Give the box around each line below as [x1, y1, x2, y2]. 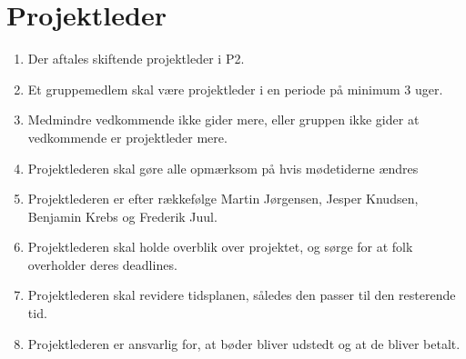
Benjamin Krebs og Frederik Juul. [27, 206, 218, 225]
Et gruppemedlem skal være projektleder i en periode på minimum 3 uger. [27, 79, 443, 98]
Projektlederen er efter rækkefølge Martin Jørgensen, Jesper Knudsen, [27, 189, 419, 208]
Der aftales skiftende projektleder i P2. [27, 49, 245, 68]
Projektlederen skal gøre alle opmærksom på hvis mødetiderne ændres [27, 158, 419, 177]
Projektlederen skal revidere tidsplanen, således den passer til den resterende [27, 285, 456, 304]
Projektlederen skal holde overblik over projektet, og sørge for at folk [27, 237, 413, 256]
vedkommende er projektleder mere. [27, 127, 228, 146]
